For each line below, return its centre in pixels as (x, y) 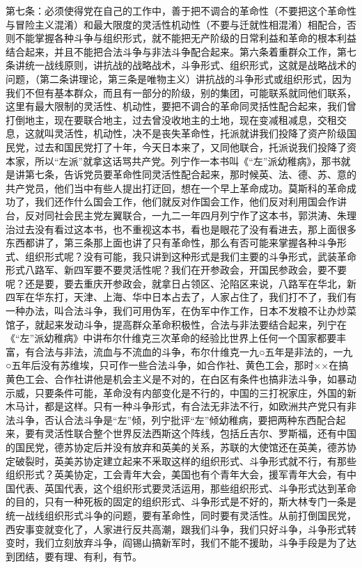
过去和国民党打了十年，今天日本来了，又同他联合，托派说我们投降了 (190, 147)
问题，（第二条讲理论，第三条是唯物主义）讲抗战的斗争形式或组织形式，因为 (179, 78)
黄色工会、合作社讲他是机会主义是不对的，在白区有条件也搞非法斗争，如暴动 (181, 379)
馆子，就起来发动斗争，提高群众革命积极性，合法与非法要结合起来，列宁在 (176, 324)
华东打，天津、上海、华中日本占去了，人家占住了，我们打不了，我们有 (195, 297)
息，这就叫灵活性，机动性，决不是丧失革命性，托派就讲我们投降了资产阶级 (176, 133)
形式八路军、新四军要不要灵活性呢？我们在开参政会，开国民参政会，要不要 (176, 270)
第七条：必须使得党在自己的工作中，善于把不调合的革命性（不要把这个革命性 (181, 10)
